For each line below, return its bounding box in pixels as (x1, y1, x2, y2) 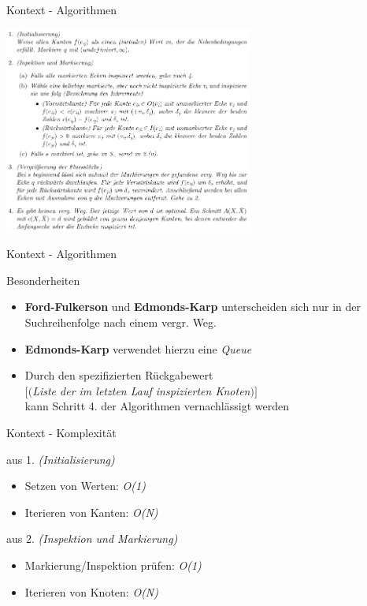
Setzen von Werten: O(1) (24, 477, 146, 494)
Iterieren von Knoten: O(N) (24, 583, 158, 600)
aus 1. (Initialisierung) (6, 451, 115, 467)
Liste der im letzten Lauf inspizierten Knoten (32, 382, 250, 398)
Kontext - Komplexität (6, 424, 117, 440)
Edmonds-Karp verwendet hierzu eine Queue (24, 340, 252, 357)
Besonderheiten (6, 271, 80, 288)
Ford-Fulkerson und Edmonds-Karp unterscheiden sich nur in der (24, 298, 361, 315)
